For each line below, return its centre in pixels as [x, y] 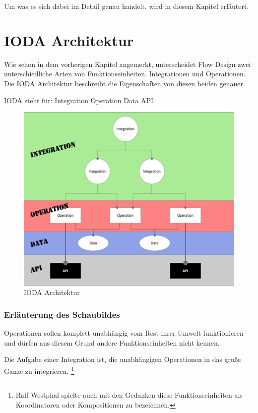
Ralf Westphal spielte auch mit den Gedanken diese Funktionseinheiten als [129, 395]
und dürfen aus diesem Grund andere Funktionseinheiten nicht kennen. [112, 342]
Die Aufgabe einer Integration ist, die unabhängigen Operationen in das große [123, 359]
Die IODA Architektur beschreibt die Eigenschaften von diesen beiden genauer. [125, 83]
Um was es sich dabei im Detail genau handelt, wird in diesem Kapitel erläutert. [127, 6]
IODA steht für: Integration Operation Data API [79, 100]
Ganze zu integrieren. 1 [39, 370]
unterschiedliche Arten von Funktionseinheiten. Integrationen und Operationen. [125, 74]
